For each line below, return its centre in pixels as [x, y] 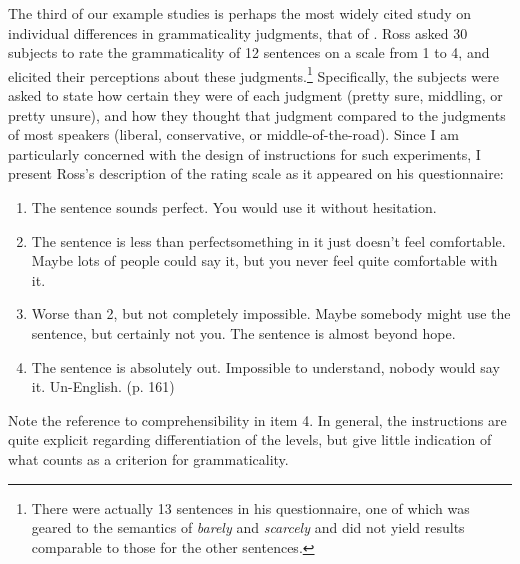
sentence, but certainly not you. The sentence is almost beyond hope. [243, 332]
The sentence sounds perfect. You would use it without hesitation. [234, 207]
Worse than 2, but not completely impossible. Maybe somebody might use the [271, 313]
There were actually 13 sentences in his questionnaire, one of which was [250, 507]
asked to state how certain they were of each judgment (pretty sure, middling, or [255, 95]
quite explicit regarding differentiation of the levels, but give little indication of [250, 439]
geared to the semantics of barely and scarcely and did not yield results [248, 527]
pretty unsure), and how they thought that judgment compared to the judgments [257, 114]
